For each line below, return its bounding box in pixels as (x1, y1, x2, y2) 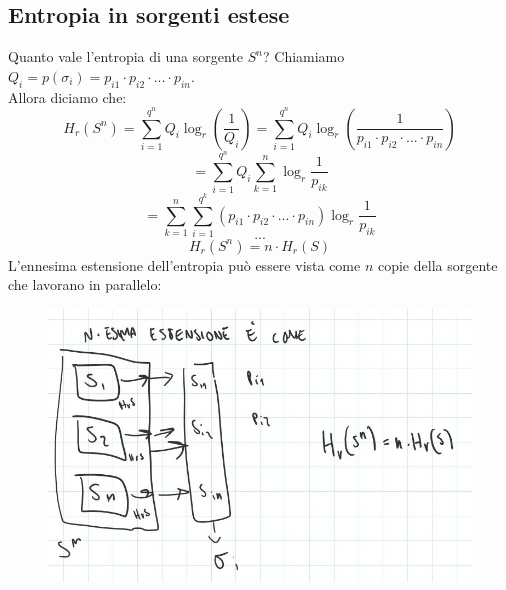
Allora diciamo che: (8, 86, 127, 107)
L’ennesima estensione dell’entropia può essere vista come (8, 254, 361, 275)
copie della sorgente (377, 254, 498, 275)
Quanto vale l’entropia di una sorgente (8, 46, 244, 67)
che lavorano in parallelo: (8, 274, 162, 295)
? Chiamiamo (263, 46, 345, 67)
